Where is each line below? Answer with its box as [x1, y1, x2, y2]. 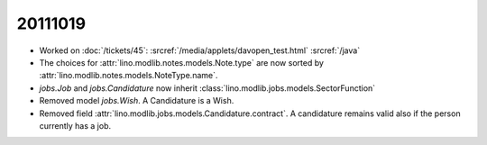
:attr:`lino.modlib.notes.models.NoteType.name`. [39, 70, 218, 81]
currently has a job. [39, 120, 112, 131]
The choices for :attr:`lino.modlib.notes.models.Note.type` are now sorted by [39, 57, 325, 68]
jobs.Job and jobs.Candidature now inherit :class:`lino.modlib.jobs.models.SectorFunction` [39, 82, 376, 94]
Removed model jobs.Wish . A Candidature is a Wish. [39, 95, 234, 106]
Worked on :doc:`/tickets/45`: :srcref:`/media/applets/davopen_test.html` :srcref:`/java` [39, 45, 361, 56]
